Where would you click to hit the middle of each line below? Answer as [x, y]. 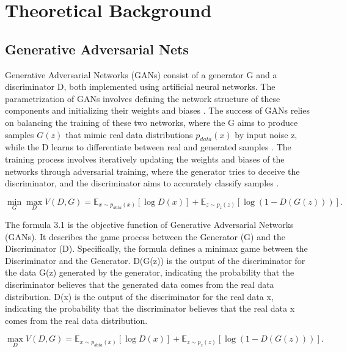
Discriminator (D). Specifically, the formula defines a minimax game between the [156, 248]
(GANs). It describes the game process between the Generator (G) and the [145, 236]
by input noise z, [266, 134]
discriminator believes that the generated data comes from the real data [140, 284]
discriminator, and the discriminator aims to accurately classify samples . [142, 183]
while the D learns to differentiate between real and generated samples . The [148, 147]
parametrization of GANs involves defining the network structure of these [143, 98]
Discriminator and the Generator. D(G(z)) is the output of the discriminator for [155, 260]
